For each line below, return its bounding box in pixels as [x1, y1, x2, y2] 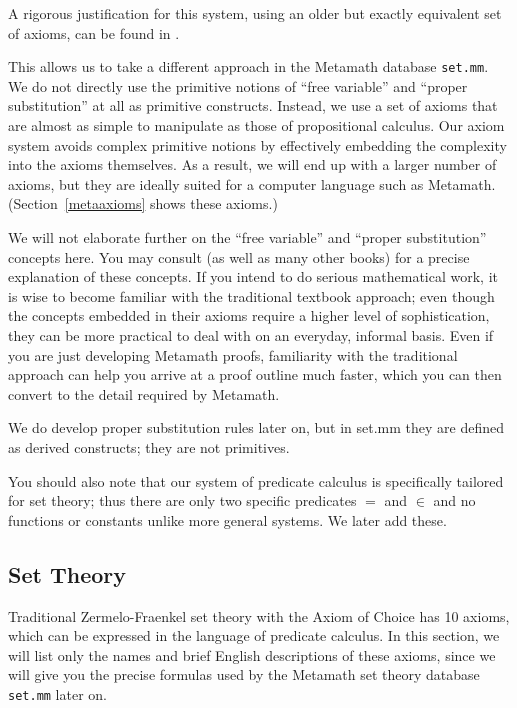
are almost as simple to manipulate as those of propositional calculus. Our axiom [8, 115, 505, 136]
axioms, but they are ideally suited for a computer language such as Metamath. [8, 173, 496, 194]
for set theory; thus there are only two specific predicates [8, 490, 357, 511]
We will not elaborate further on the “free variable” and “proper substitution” [8, 227, 487, 247]
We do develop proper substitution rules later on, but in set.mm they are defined [8, 417, 504, 438]
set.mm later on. [8, 683, 107, 704]
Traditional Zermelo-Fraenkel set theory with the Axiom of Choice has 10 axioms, [8, 605, 510, 626]
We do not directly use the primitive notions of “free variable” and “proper [8, 75, 468, 96]
